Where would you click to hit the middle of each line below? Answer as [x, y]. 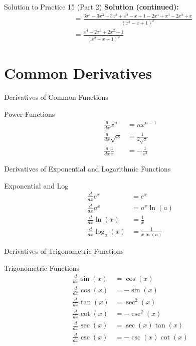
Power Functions [30, 114]
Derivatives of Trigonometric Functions [64, 251]
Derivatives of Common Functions [56, 97]
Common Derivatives [78, 73]
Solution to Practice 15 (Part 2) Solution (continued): [91, 7]
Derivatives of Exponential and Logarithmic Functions [87, 168]
